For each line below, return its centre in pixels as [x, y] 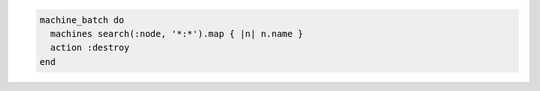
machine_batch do [82, 19]
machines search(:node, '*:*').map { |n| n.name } [177, 33]
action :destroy [90, 48]
